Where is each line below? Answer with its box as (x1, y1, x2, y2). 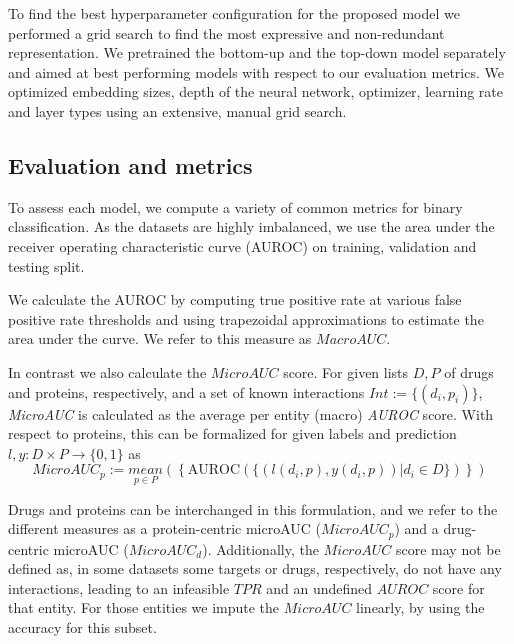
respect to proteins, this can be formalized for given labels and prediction (8, 423, 457, 444)
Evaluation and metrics (8, 149, 253, 180)
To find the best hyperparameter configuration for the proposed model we (8, 3, 460, 23)
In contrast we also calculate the (8, 361, 207, 382)
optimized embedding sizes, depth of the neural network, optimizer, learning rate (8, 81, 504, 102)
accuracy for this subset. (8, 616, 157, 637)
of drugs (444, 361, 494, 382)
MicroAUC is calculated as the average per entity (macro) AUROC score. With (8, 403, 494, 424)
